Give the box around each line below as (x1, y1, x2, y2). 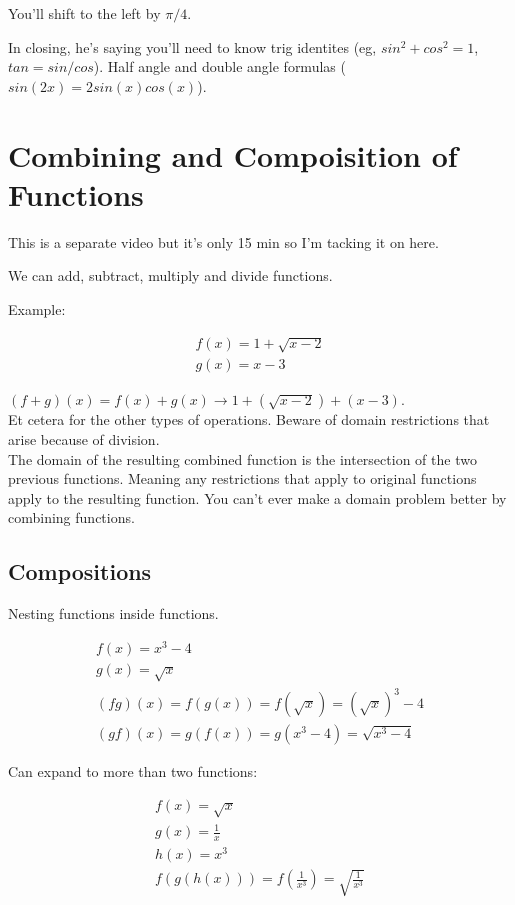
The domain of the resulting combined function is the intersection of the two (8, 448, 477, 469)
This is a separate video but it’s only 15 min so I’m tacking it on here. (8, 231, 439, 252)
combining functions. (8, 507, 135, 528)
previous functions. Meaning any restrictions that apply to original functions (8, 468, 477, 489)
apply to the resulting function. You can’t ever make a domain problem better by (8, 487, 507, 508)
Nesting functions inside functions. (8, 603, 219, 624)
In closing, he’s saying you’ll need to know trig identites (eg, (8, 36, 377, 57)
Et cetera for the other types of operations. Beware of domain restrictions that (8, 409, 490, 430)
